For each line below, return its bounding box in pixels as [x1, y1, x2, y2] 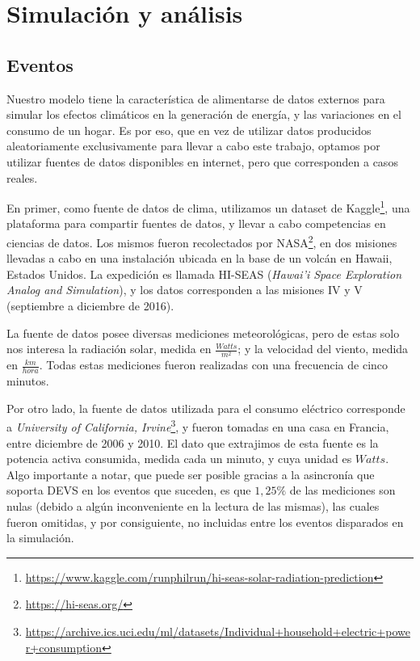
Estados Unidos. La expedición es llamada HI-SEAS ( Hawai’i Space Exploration [6, 265, 402, 282]
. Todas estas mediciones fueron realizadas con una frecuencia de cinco [39, 356, 388, 373]
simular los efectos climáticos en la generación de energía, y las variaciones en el [6, 106, 401, 123]
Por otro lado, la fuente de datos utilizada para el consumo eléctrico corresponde [6, 399, 405, 416]
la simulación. [6, 529, 74, 546]
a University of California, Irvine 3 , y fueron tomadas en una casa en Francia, [6, 416, 389, 436]
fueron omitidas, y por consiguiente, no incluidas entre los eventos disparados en [6, 513, 404, 530]
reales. [6, 169, 38, 186]
